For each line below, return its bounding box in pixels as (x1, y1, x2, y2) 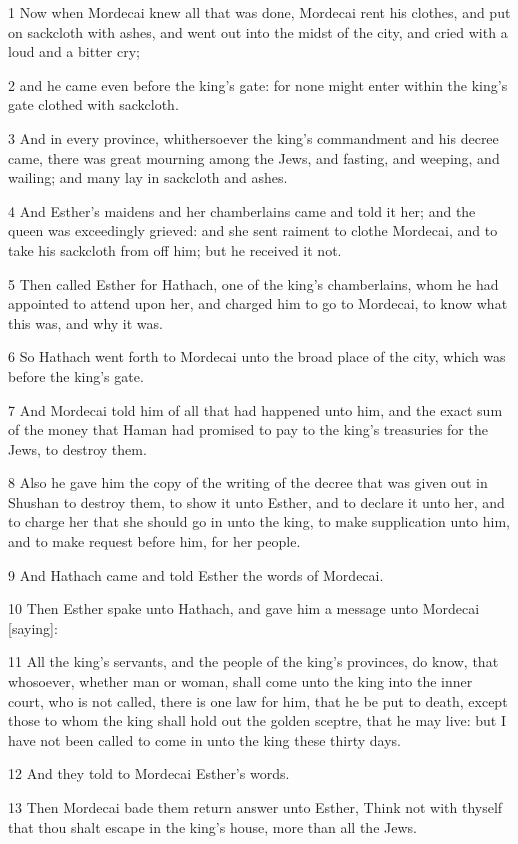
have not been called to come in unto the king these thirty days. (8, 729, 401, 750)
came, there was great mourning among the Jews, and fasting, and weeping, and (8, 147, 500, 168)
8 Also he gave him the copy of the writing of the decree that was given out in (8, 472, 488, 493)
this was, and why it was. (8, 312, 163, 333)
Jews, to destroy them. (8, 438, 147, 459)
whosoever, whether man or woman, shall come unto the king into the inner (8, 671, 473, 692)
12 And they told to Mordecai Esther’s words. (8, 763, 290, 784)
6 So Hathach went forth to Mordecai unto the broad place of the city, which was (8, 346, 506, 367)
